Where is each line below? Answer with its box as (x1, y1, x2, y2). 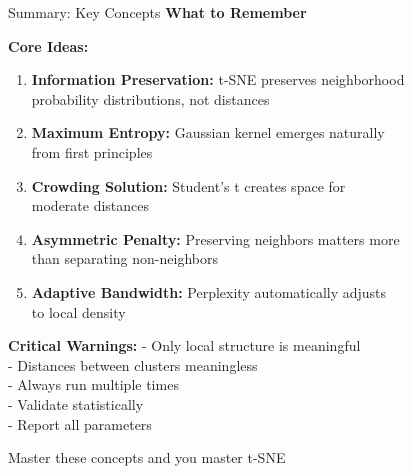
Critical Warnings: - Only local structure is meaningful (8, 335, 361, 356)
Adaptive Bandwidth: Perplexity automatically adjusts (31, 281, 387, 302)
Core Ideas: (8, 35, 89, 56)
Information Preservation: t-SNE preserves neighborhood (31, 69, 405, 90)
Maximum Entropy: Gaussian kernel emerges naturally (31, 122, 385, 143)
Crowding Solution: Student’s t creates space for (31, 175, 346, 196)
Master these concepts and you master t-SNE (8, 447, 286, 468)
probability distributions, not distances (31, 88, 270, 109)
